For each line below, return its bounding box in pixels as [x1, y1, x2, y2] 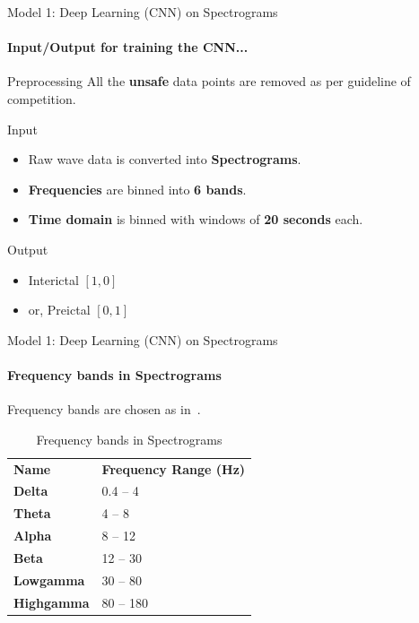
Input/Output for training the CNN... [7, 38, 249, 56]
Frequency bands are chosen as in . [7, 400, 201, 419]
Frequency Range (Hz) [101, 459, 246, 478]
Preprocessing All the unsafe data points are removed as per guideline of [7, 72, 411, 91]
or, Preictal [28, 300, 91, 319]
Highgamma [13, 593, 90, 611]
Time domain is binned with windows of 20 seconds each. [28, 210, 363, 229]
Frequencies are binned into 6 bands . [28, 179, 247, 198]
